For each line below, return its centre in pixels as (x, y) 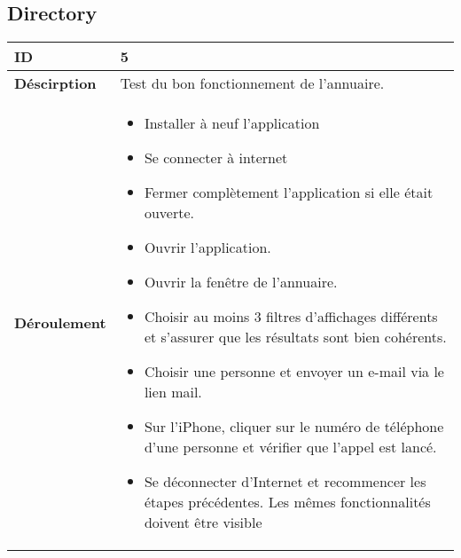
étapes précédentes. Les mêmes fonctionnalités (287, 502)
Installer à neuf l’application (232, 123)
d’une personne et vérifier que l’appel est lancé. (290, 447)
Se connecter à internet (216, 158)
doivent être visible (203, 523)
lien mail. (173, 392)
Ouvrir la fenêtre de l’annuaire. (241, 282)
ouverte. (169, 213)
